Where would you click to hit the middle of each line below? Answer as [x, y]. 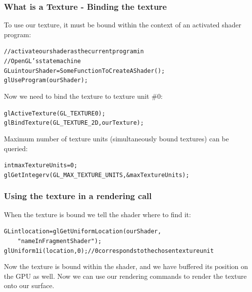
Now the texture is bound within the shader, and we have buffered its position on [126, 266]
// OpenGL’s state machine [42, 61]
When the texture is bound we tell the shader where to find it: [97, 214]
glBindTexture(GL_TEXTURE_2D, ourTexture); [74, 123]
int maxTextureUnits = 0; [41, 166]
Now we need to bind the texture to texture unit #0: [83, 96]
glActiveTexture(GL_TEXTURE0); [55, 113]
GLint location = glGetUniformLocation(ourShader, [83, 232]
